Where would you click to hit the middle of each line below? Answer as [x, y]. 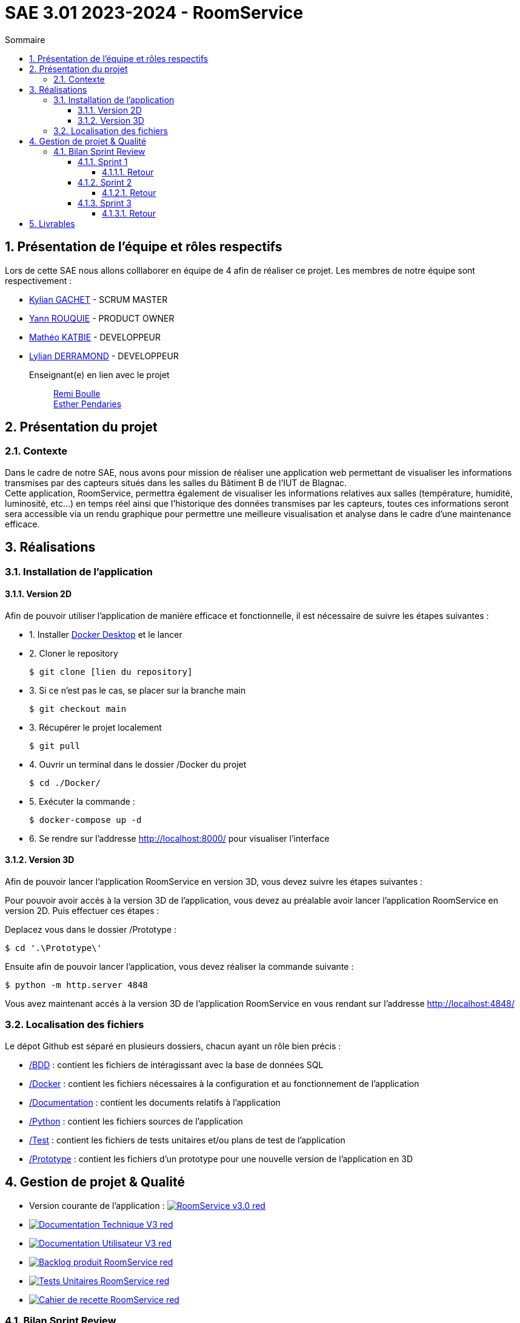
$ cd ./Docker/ [65, 783]
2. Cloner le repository [74, 653]
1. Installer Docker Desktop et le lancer [106, 634]
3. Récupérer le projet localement [95, 727]
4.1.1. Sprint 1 [103, 161]
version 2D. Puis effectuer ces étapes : [82, 911]
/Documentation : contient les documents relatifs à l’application [155, 1102]
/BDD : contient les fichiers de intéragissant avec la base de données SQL [176, 1064]
